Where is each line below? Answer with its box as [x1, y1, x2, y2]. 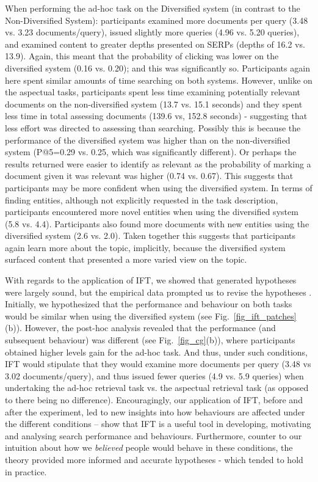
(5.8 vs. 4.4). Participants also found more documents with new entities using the [5, 217, 309, 230]
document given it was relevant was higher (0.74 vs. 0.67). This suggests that [5, 169, 294, 182]
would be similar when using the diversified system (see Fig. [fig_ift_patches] [5, 309, 297, 322]
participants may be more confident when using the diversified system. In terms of [5, 181, 313, 194]
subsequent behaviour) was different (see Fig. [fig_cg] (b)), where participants [5, 334, 295, 346]
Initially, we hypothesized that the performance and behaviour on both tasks [5, 298, 292, 310]
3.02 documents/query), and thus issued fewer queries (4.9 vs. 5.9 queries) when [5, 369, 304, 382]
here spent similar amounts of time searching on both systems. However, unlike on [5, 73, 313, 86]
